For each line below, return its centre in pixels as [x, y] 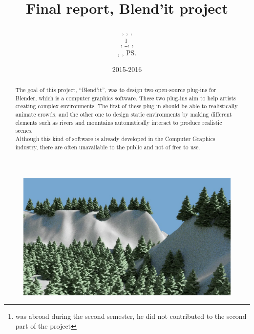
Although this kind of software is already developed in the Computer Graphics [115, 138]
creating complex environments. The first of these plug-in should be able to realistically [127, 106]
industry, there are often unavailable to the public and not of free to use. [108, 147]
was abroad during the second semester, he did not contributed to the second [131, 316]
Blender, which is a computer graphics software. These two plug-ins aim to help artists [126, 98]
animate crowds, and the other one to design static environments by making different [124, 114]
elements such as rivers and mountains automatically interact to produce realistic [119, 122]
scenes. [24, 131]
